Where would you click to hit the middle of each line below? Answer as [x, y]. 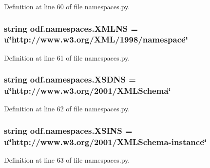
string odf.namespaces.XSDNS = [70, 79]
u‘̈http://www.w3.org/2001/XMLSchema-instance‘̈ [105, 141]
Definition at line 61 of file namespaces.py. [67, 57]
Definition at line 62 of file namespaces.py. [67, 109]
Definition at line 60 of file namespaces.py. [67, 6]
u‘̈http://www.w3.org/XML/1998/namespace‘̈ [96, 39]
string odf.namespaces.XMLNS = [71, 28]
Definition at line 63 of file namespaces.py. [67, 160]
